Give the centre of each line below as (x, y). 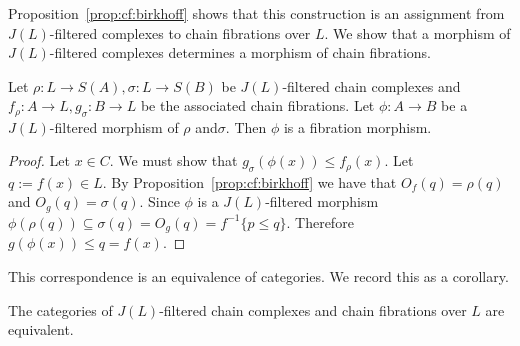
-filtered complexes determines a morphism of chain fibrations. (240, 52)
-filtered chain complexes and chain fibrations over (313, 309)
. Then (246, 126)
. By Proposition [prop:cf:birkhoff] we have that (249, 181)
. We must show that (173, 160)
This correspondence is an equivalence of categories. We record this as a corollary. (258, 275)
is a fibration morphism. (357, 126)
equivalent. (41, 329)
